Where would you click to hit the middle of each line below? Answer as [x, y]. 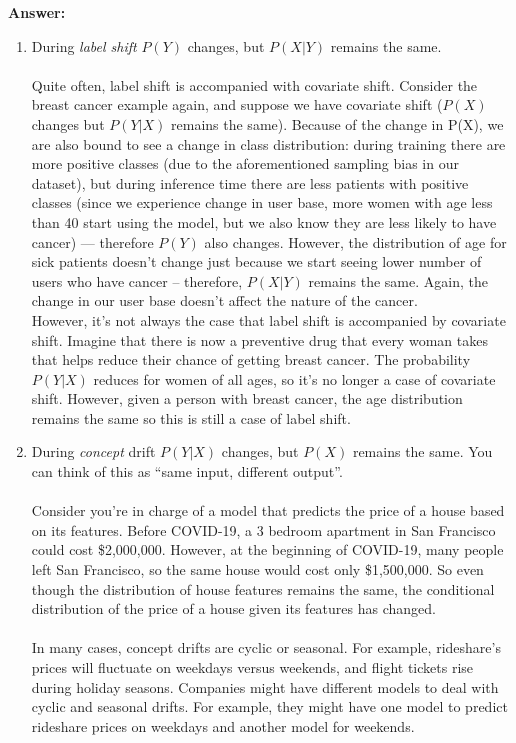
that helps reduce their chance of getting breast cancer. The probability [251, 359]
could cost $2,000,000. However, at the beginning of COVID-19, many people [267, 549]
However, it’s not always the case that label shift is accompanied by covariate [268, 319]
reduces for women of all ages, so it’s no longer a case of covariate [294, 378]
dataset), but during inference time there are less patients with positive [250, 182]
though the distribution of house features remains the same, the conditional [263, 588]
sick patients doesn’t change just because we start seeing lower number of [256, 261]
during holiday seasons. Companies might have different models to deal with [265, 686]
